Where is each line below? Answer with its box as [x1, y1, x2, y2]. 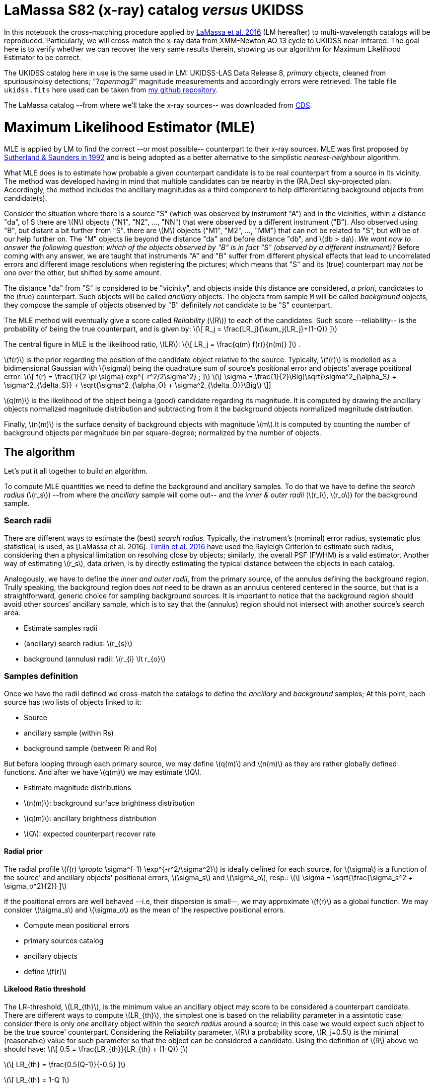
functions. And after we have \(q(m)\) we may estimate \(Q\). [4, 767, 202, 776]
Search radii [4, 515, 52, 526]
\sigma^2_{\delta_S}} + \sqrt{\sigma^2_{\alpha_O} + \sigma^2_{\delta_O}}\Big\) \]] [4, 381, 271, 390]
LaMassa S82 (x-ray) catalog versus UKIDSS [4, 1, 304, 18]
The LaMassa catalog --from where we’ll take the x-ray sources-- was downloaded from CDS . [4, 100, 312, 109]
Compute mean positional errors [24, 920, 130, 929]
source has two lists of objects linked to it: [4, 697, 142, 706]
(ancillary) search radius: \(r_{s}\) [24, 639, 133, 648]
